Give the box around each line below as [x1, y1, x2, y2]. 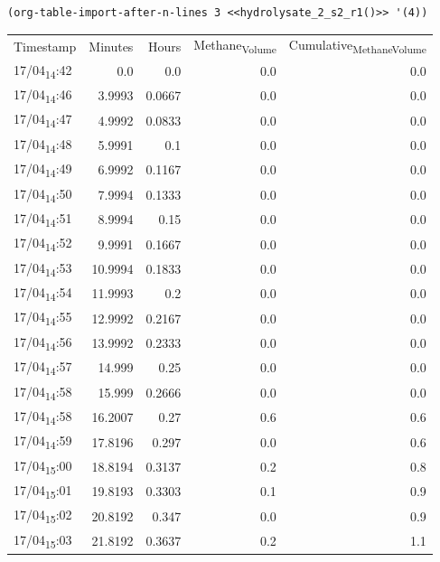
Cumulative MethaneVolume [288, 35, 426, 57]
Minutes [89, 36, 134, 55]
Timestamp [14, 36, 77, 55]
